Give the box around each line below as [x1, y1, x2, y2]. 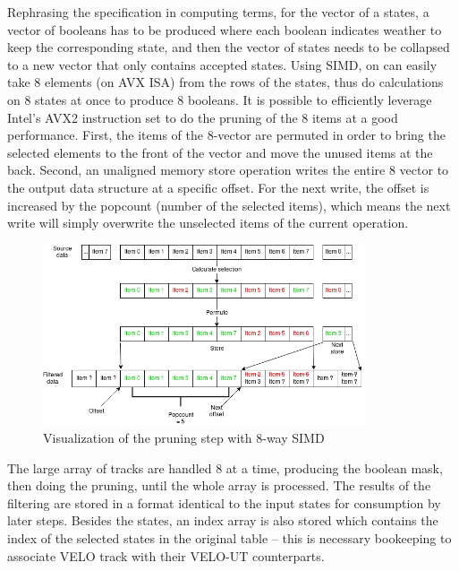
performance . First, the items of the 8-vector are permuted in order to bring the [7, 125, 446, 144]
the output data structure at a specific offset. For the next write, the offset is [7, 177, 429, 196]
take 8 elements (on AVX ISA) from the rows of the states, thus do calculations [7, 73, 444, 91]
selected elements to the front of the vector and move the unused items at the [7, 143, 433, 161]
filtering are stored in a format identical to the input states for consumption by [7, 493, 441, 512]
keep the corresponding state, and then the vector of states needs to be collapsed [7, 38, 450, 56]
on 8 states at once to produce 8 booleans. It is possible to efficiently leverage [7, 90, 432, 108]
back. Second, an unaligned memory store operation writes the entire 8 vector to [7, 160, 449, 179]
